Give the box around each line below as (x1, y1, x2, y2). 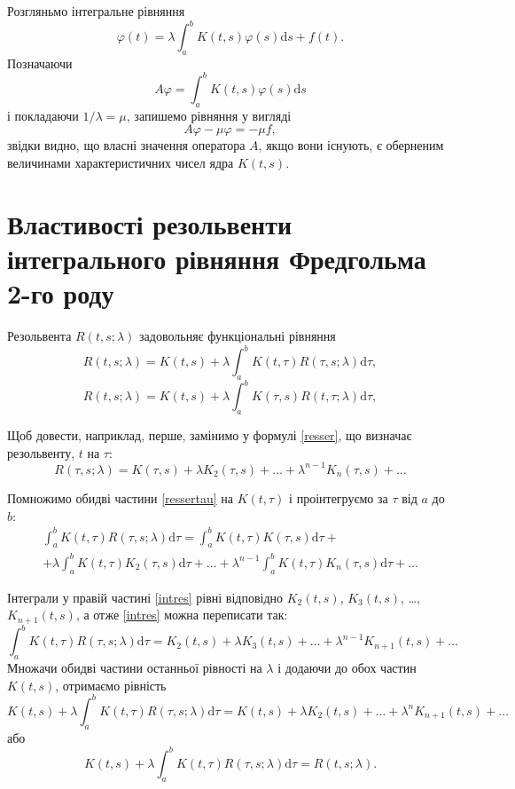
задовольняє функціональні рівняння (139, 327, 336, 345)
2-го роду (7, 275, 114, 312)
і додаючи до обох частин (277, 659, 417, 677)
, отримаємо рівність (55, 675, 167, 694)
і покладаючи (7, 106, 79, 124)
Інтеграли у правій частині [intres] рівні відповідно (7, 588, 284, 606)
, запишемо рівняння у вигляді (126, 106, 292, 124)
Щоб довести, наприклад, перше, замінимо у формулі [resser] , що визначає (7, 426, 412, 445)
